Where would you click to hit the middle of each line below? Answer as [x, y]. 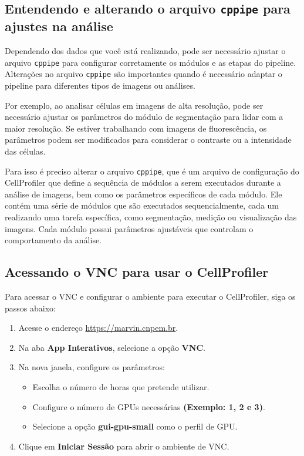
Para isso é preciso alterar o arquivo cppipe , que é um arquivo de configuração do [152, 171]
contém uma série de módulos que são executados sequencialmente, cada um [142, 205]
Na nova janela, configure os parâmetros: [92, 367]
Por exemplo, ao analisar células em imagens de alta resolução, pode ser [134, 105]
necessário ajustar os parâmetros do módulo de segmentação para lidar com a [144, 117]
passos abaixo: [30, 308]
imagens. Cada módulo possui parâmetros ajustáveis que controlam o [129, 228]
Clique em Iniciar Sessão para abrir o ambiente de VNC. [124, 446]
